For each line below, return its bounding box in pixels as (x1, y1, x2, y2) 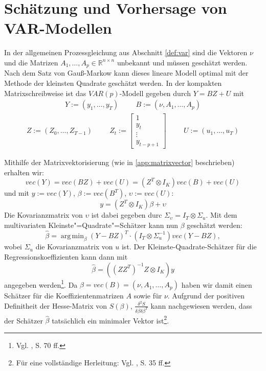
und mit (4, 188, 30, 198)
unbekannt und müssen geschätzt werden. (117, 57, 248, 67)
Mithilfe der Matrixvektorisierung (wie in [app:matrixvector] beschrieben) (4, 156, 235, 167)
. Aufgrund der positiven (167, 290, 245, 301)
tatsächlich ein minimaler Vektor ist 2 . (52, 313, 169, 326)
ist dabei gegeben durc (91, 210, 162, 220)
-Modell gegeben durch (119, 87, 191, 98)
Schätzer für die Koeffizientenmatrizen (4, 290, 124, 301)
